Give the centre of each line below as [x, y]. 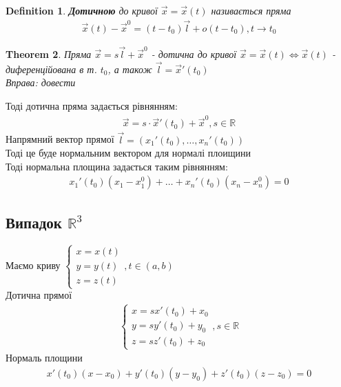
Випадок [34, 222]
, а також [130, 69]
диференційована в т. [51, 69]
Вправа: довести [41, 82]
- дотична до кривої [194, 54]
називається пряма [251, 10]
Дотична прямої [39, 295]
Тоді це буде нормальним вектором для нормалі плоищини [128, 153]
